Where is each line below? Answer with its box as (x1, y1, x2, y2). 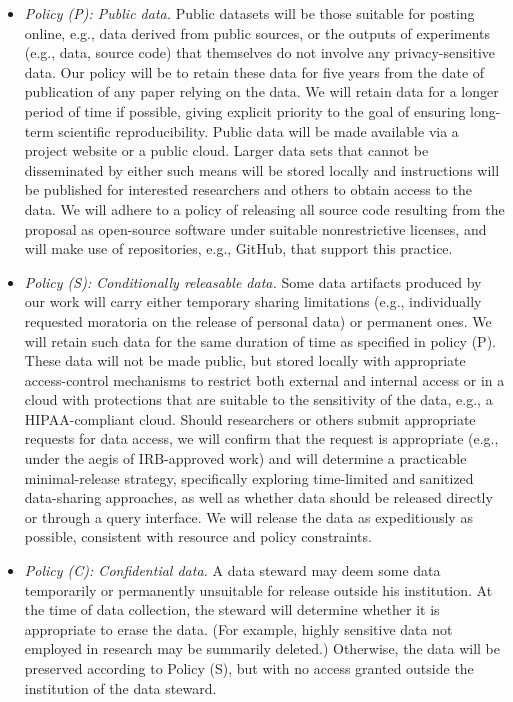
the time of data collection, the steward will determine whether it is (24, 599, 440, 620)
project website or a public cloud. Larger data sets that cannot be (24, 140, 429, 161)
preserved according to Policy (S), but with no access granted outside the (24, 658, 474, 678)
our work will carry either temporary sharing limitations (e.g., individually (24, 291, 482, 312)
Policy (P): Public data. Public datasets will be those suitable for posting (24, 3, 475, 23)
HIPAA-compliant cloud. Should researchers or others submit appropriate (24, 408, 476, 429)
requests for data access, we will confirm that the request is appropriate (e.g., (24, 428, 499, 449)
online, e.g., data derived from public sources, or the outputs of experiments (24, 22, 491, 43)
